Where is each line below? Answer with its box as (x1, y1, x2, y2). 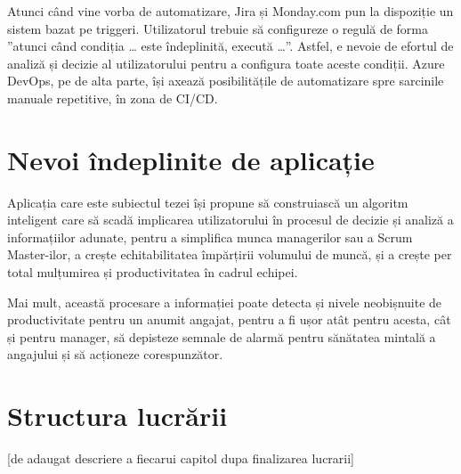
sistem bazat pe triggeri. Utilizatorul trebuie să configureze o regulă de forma (7, 19, 428, 37)
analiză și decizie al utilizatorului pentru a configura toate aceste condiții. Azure (7, 53, 445, 72)
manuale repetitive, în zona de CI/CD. (7, 88, 218, 107)
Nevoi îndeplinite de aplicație (7, 141, 375, 177)
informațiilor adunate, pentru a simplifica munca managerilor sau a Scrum (7, 227, 413, 246)
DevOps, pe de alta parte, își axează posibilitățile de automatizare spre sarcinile (7, 71, 444, 90)
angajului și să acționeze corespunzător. (7, 345, 223, 364)
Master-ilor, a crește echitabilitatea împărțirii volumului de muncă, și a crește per (7, 245, 452, 264)
